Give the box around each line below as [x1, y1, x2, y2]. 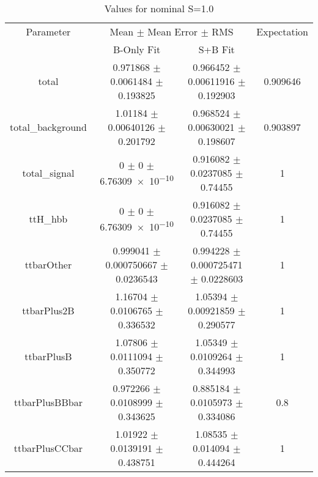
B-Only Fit [113, 42, 161, 56]
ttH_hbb [29, 212, 68, 226]
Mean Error [147, 24, 198, 39]
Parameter [26, 24, 71, 39]
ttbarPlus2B [22, 303, 75, 317]
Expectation [256, 24, 308, 39]
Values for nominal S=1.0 [104, 1, 214, 15]
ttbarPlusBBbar [13, 395, 83, 409]
